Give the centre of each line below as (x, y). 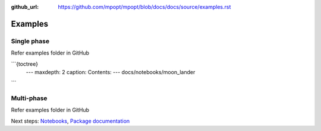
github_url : (25, 7)
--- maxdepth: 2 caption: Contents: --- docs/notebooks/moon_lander (111, 72)
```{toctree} (25, 64)
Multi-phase (29, 98)
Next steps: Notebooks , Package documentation (70, 121)
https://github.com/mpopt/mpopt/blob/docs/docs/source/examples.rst (144, 7)
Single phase (30, 41)
